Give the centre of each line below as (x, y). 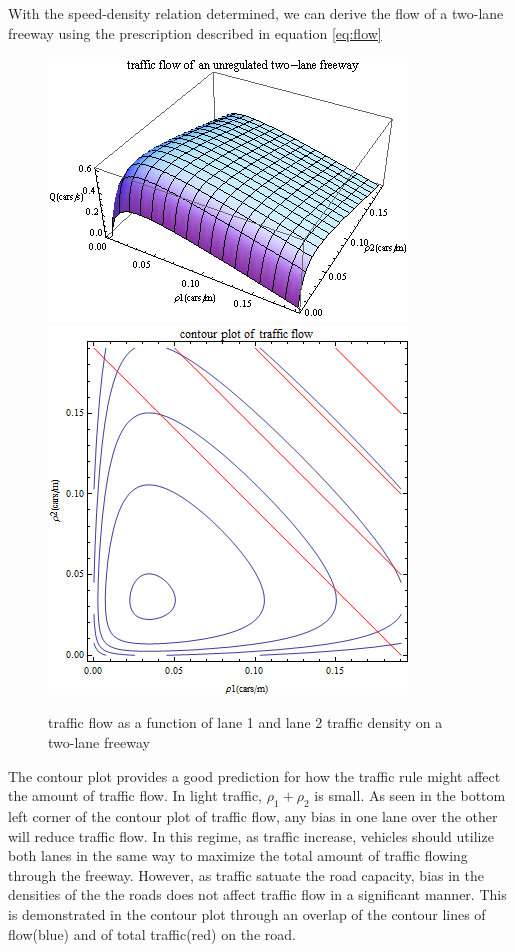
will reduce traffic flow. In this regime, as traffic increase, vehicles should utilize (251, 835)
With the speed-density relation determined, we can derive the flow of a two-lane (256, 13)
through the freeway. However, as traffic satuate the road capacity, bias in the (246, 874)
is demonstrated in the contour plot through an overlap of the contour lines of (247, 913)
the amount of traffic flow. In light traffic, (135, 795)
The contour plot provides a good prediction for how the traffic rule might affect (254, 775)
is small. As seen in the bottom (410, 795)
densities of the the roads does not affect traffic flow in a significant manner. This (257, 894)
